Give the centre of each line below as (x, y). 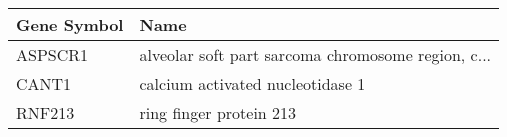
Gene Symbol (70, 24)
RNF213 (45, 112)
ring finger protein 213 (218, 112)
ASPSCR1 (52, 54)
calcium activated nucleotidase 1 (252, 83)
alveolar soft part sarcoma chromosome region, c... (315, 54)
